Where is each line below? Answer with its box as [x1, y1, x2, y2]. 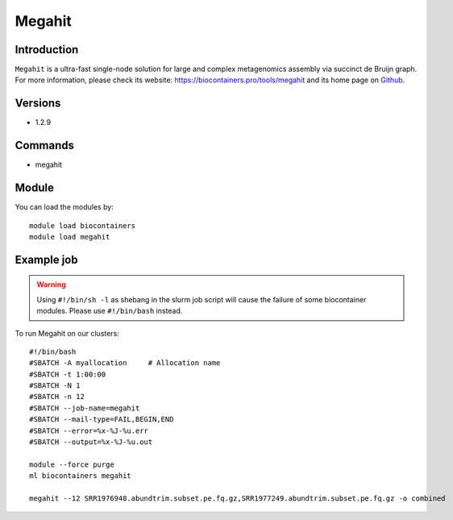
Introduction [15, 43, 79, 56]
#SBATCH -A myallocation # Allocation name [29, 359, 221, 368]
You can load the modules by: [15, 202, 114, 212]
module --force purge [29, 460, 114, 469]
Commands [15, 139, 75, 152]
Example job [15, 252, 78, 266]
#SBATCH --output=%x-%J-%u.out [29, 438, 153, 447]
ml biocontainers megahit [29, 472, 132, 480]
